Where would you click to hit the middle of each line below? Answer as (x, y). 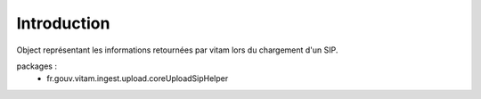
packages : (37, 66)
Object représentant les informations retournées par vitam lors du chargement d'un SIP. (177, 50)
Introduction (63, 23)
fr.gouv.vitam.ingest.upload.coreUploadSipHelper (138, 78)
